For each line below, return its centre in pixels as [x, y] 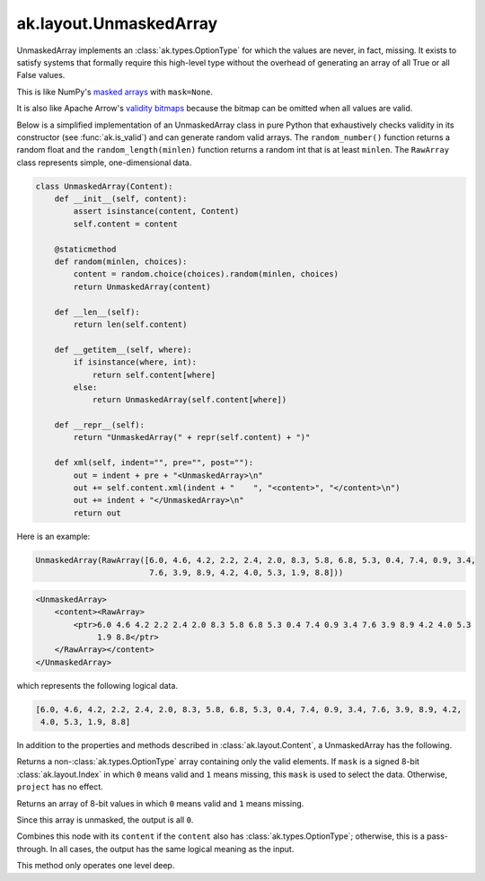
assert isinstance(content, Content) [156, 211]
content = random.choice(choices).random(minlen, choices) [206, 274]
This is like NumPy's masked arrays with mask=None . [115, 92]
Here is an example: [53, 536]
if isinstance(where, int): [135, 362]
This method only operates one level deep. [96, 866]
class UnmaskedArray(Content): [105, 186]
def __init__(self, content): [121, 199]
